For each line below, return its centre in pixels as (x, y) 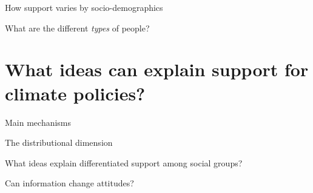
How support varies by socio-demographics (84, 7)
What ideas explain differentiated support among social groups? (124, 162)
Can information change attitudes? (69, 183)
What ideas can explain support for (157, 69)
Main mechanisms (38, 122)
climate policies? (75, 93)
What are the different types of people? (77, 28)
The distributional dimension (59, 142)
